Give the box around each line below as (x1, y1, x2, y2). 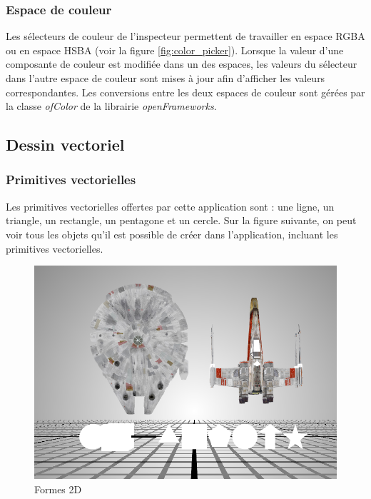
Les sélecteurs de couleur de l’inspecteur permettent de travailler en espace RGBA (6, 29, 365, 44)
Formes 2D (34, 481, 82, 496)
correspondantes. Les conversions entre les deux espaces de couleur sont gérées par (6, 84, 365, 99)
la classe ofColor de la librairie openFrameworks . (6, 99, 217, 114)
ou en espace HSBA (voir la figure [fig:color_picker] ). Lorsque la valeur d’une (6, 42, 344, 57)
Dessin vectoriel (6, 133, 125, 156)
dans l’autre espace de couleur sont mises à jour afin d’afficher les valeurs (6, 71, 325, 85)
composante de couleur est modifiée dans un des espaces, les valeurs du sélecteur (6, 56, 357, 71)
